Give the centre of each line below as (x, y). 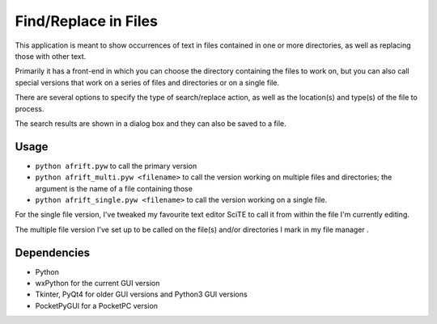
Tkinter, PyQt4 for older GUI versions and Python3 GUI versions (141, 294)
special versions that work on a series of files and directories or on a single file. (147, 82)
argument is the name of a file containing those (114, 188)
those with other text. (51, 56)
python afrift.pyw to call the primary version (116, 166)
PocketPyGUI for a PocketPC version (96, 305)
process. (30, 108)
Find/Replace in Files (86, 21)
